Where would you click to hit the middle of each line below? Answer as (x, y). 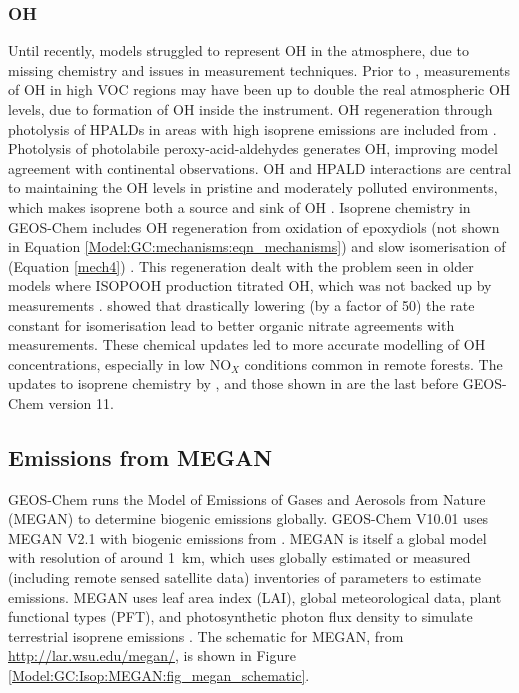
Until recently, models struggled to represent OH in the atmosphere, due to (238, 50)
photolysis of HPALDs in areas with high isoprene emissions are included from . (252, 128)
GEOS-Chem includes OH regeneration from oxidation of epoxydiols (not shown (254, 226)
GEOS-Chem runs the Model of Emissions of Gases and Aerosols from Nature (247, 498)
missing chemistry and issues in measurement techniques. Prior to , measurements (259, 69)
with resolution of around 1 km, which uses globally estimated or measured (239, 557)
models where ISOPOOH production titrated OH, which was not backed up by (250, 285)
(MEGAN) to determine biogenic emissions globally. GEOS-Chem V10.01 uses (248, 518)
